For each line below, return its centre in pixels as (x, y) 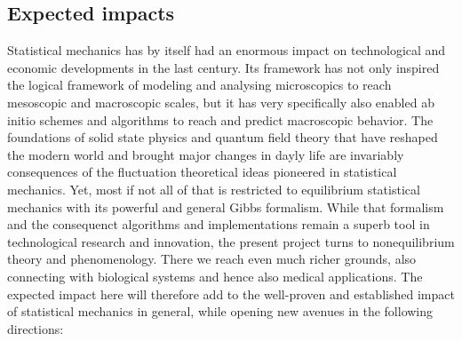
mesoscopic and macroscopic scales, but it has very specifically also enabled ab (221, 102)
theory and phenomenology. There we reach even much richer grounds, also (212, 259)
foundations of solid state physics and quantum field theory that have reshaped (223, 137)
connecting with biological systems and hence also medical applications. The (215, 276)
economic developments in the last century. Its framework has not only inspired (223, 67)
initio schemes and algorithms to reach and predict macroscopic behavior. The (220, 119)
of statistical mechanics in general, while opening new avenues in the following (220, 311)
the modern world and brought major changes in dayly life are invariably (206, 154)
